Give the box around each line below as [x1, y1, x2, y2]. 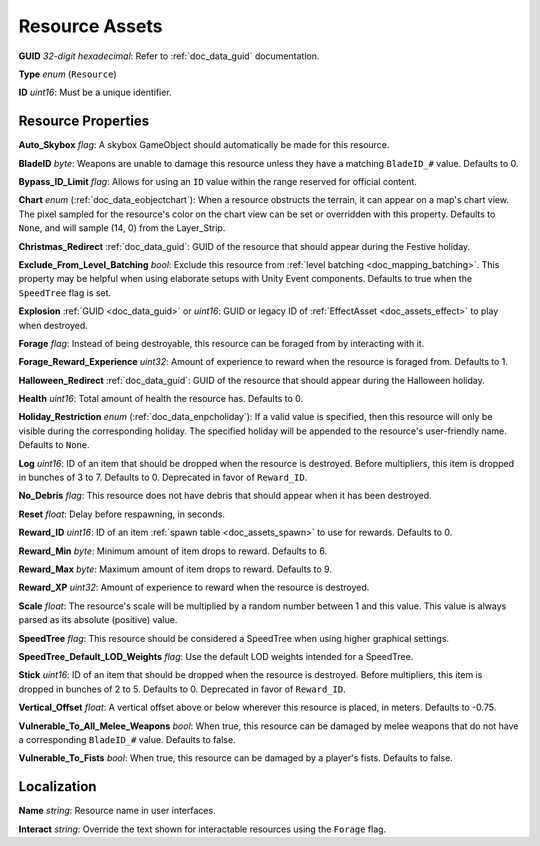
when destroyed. [18, 319, 89, 331]
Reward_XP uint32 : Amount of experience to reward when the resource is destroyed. [18, 581, 370, 594]
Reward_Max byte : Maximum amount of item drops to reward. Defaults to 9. [18, 563, 332, 575]
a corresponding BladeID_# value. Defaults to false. [18, 733, 236, 745]
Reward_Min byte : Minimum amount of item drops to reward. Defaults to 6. [18, 545, 328, 557]
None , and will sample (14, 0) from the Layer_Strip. [18, 222, 226, 234]
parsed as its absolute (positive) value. [18, 614, 178, 626]
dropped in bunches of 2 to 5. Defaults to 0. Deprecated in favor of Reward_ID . [18, 683, 346, 695]
